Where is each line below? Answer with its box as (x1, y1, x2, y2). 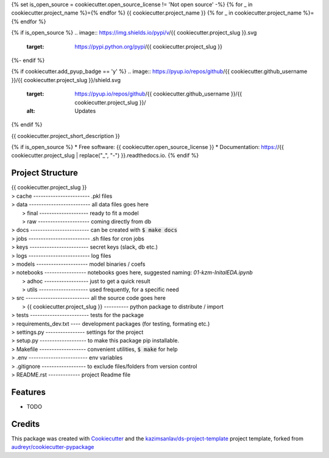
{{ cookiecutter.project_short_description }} (11, 132, 120, 139)
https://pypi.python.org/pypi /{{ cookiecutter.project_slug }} (74, 43, 222, 50)
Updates (74, 107, 96, 114)
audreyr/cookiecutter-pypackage (11, 443, 94, 451)
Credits (11, 418, 40, 429)
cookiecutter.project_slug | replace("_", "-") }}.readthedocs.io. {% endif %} (11, 152, 199, 159)
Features (11, 387, 46, 397)
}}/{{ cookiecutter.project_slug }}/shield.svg (11, 76, 121, 83)
